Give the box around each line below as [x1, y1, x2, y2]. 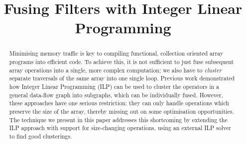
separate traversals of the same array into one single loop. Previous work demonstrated [9, 74, 235, 82]
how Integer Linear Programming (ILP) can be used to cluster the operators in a [9, 82, 220, 90]
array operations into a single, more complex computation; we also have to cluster [9, 66, 222, 74]
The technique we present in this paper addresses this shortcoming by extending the [9, 115, 228, 124]
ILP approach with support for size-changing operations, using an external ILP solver [9, 124, 231, 132]
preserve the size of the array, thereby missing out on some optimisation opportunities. [9, 107, 234, 115]
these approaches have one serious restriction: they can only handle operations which [9, 99, 229, 107]
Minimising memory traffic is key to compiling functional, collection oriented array [9, 49, 224, 58]
